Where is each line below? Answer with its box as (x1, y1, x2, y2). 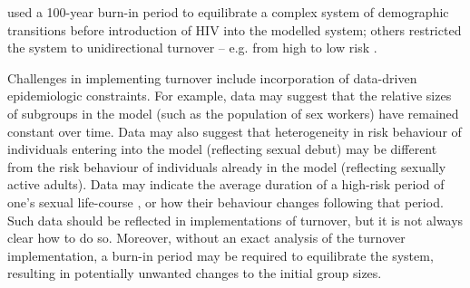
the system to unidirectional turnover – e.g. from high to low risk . (7, 38, 377, 57)
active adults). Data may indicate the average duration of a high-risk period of (7, 175, 445, 194)
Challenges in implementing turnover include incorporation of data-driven (7, 68, 417, 87)
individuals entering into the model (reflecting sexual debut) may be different (7, 139, 437, 158)
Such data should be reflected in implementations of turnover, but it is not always (7, 210, 464, 229)
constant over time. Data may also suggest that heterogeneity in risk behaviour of (7, 121, 462, 140)
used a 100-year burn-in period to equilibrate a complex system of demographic (7, 3, 449, 21)
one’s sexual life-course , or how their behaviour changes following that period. (7, 192, 444, 211)
